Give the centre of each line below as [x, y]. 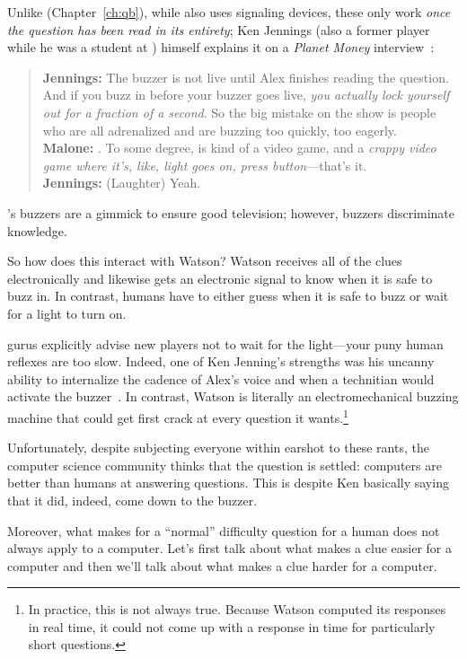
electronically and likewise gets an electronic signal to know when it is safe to [220, 278]
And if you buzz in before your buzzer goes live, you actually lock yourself [246, 95]
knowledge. [37, 230]
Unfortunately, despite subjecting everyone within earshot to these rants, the [218, 448]
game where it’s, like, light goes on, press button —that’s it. [205, 165]
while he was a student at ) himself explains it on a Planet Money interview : [221, 47]
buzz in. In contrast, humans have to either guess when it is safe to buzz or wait [228, 296]
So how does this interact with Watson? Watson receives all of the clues [205, 261]
